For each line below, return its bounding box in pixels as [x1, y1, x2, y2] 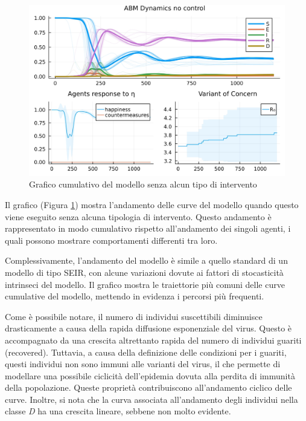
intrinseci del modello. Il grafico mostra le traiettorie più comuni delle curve [5, 278, 285, 290]
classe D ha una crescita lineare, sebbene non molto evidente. [5, 405, 231, 417]
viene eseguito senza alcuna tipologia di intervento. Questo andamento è [5, 210, 272, 223]
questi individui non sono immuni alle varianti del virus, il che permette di [5, 357, 281, 370]
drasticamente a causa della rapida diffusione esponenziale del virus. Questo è [5, 322, 292, 335]
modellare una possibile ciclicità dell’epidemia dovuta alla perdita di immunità [5, 369, 295, 382]
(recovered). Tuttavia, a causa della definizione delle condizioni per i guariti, [5, 345, 287, 358]
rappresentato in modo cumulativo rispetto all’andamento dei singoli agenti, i [5, 222, 291, 235]
